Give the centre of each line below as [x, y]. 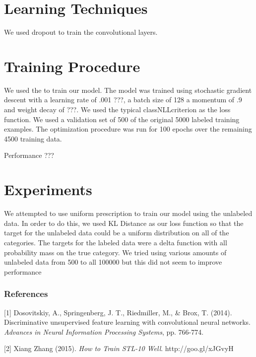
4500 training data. [33, 138]
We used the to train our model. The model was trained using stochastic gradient [128, 90]
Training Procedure [72, 66]
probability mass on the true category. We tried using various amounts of [115, 252]
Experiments [48, 189]
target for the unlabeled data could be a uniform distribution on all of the [117, 233]
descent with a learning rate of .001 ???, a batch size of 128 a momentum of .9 [123, 100]
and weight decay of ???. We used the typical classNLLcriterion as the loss [117, 109]
